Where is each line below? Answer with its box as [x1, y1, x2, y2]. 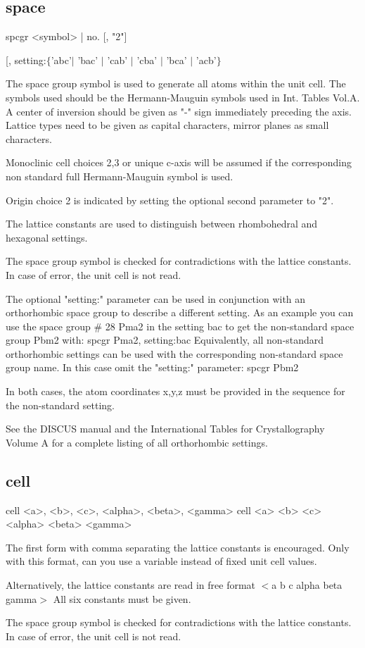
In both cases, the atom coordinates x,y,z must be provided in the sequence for [6, 384, 345, 399]
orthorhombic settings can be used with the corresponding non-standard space [6, 346, 343, 361]
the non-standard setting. [6, 397, 115, 412]
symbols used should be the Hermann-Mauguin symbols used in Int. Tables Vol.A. [6, 89, 360, 104]
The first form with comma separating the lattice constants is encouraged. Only [6, 540, 350, 554]
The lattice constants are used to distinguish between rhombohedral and [6, 216, 318, 231]
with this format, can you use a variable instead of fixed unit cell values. [6, 554, 317, 568]
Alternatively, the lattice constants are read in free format [6, 578, 256, 592]
